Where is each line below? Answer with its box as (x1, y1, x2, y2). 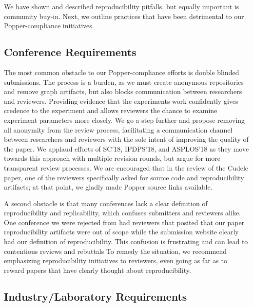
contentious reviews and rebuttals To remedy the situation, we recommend (4, 246, 227, 256)
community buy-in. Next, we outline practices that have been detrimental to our (4, 11, 244, 21)
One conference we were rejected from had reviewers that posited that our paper (4, 217, 245, 227)
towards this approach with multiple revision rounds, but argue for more (4, 153, 220, 163)
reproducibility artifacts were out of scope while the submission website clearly (4, 227, 239, 237)
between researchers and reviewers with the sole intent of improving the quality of (4, 134, 249, 144)
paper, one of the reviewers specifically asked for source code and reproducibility (4, 172, 244, 182)
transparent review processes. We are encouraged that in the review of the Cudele (4, 162, 249, 173)
